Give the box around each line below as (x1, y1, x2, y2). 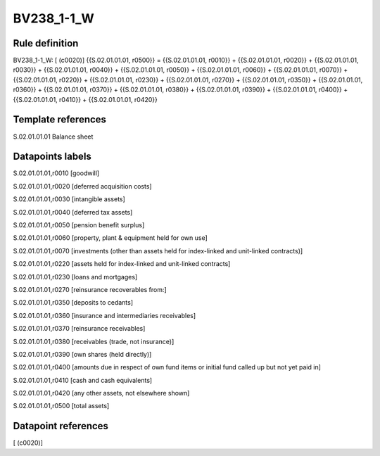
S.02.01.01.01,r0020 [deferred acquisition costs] (13, 182, 152, 190)
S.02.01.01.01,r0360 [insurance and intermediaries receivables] (13, 311, 196, 319)
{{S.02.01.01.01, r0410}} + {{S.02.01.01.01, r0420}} (13, 95, 158, 103)
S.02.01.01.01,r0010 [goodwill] (13, 169, 100, 177)
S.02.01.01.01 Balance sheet (13, 132, 94, 141)
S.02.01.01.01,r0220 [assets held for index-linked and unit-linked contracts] (13, 260, 231, 268)
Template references (13, 113, 107, 126)
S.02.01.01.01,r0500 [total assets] (13, 402, 110, 410)
